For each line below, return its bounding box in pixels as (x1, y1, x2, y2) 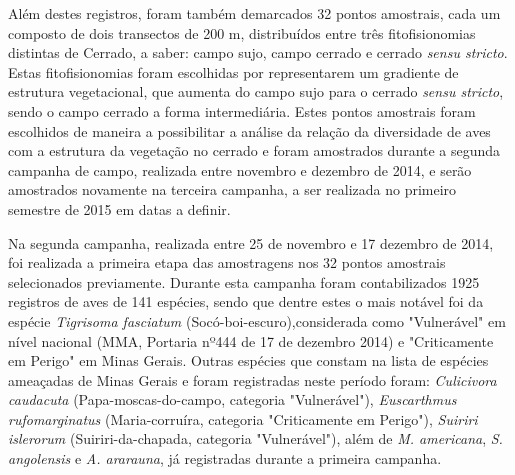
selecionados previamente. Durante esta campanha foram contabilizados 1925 (8, 271, 480, 292)
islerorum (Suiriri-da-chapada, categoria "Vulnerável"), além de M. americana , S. (8, 428, 503, 449)
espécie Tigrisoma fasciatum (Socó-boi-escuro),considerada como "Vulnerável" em (8, 310, 506, 331)
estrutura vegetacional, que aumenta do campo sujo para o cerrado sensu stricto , (8, 81, 504, 102)
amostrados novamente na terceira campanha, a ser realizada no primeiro (8, 179, 457, 200)
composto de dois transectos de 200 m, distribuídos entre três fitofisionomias (8, 22, 476, 43)
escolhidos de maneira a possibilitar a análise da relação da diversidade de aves (8, 120, 491, 141)
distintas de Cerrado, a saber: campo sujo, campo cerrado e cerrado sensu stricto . (8, 42, 508, 63)
